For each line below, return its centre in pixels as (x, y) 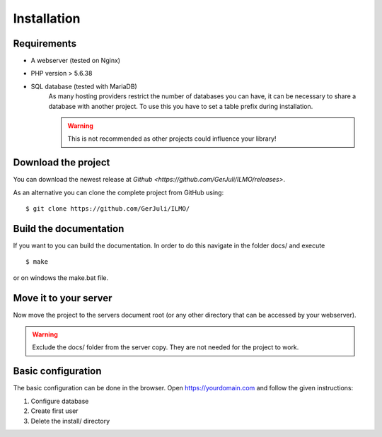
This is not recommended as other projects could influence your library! (172, 139)
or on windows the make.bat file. (61, 278)
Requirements (45, 43)
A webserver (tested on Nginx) (75, 61)
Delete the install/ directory (70, 421)
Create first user (54, 411)
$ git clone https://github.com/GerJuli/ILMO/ (108, 209)
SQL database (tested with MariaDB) (84, 86)
